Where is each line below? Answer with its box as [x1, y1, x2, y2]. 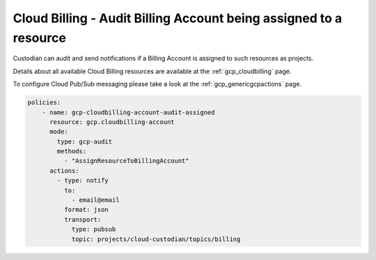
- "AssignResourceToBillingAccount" [63, 157, 189, 165]
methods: [56, 147, 87, 155]
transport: [63, 215, 102, 223]
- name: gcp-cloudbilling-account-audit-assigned [42, 108, 215, 116]
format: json [63, 206, 109, 214]
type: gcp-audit [56, 137, 113, 146]
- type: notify [56, 176, 109, 185]
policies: [27, 98, 61, 107]
